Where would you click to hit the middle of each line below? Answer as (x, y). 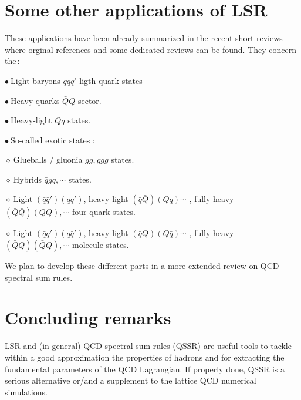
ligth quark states (111, 80)
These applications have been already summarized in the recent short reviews (144, 38)
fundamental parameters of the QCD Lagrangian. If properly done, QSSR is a (145, 369)
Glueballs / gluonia (48, 159)
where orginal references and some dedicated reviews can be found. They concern (151, 49)
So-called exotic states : (53, 140)
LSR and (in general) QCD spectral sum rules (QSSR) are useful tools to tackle (148, 346)
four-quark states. (104, 212)
